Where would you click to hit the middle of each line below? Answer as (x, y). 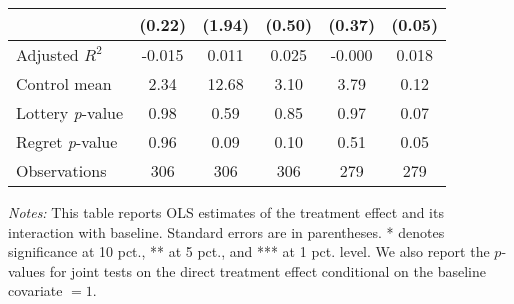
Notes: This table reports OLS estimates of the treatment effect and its (226, 212)
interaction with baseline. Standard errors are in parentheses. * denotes (226, 231)
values (27, 270)
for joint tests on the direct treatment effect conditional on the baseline (267, 270)
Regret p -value (67, 141)
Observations (61, 170)
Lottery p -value (70, 112)
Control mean (64, 83)
